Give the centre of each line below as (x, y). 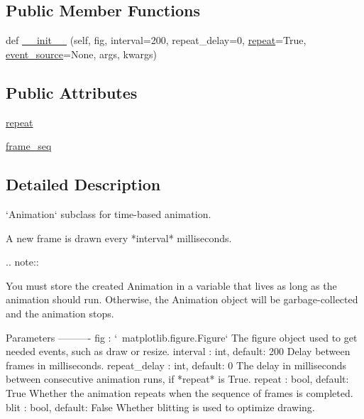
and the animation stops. (60, 313)
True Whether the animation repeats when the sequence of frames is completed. (180, 392)
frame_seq (29, 146)
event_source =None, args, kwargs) (82, 54)
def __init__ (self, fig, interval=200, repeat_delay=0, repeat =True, (156, 40)
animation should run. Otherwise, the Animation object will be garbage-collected (182, 299)
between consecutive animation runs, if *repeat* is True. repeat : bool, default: (177, 379)
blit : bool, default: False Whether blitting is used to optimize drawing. (160, 407)
